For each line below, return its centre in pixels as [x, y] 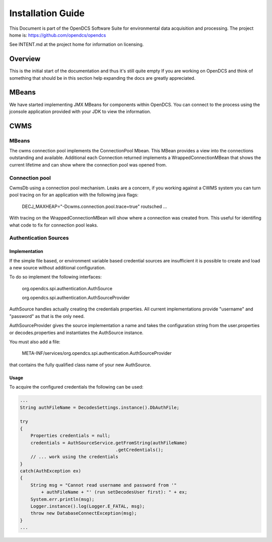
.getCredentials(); [140, 450]
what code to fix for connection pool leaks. [54, 225]
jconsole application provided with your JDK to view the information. [80, 112]
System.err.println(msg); [62, 499]
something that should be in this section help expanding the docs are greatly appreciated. [103, 78]
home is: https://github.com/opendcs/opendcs [58, 35]
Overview [25, 59]
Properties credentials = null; [71, 436]
